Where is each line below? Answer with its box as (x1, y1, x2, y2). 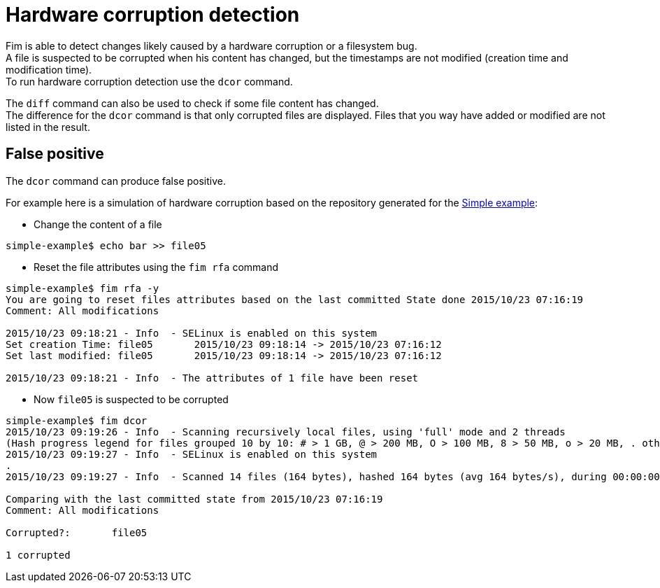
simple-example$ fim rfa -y (6, 282, 159, 294)
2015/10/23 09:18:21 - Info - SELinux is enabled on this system (6, 327, 378, 339)
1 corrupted (6, 549, 71, 561)
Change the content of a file (34, 218, 162, 230)
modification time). (6, 63, 92, 76)
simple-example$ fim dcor (6, 414, 148, 426)
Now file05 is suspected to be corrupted (34, 393, 229, 405)
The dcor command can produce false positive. (6, 174, 227, 187)
